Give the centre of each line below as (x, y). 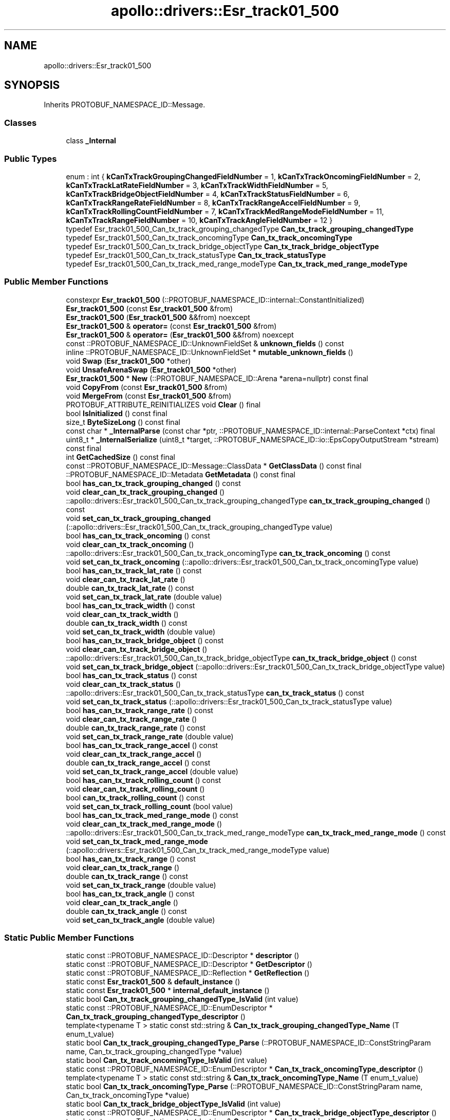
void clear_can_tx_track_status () (123, 684)
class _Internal (91, 141)
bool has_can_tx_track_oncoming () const (138, 535)
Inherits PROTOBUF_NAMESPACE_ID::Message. (125, 105)
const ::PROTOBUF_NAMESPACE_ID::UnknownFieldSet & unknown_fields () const (205, 343)
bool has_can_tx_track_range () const (131, 858)
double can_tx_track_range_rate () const (136, 727)
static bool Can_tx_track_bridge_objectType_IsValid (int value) (173, 1104)
